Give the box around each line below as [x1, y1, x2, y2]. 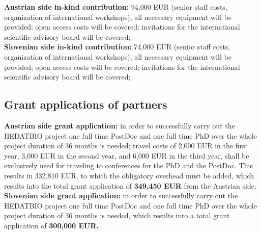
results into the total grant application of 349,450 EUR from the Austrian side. [4, 180, 256, 191]
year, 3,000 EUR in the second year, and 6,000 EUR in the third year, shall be [4, 150, 249, 161]
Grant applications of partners [4, 96, 167, 112]
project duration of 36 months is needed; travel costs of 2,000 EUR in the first [4, 140, 248, 151]
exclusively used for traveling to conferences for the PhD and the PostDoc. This [4, 160, 253, 171]
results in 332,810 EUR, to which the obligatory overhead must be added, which [4, 170, 254, 180]
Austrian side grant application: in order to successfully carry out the [4, 120, 235, 131]
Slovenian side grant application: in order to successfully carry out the [4, 190, 238, 201]
